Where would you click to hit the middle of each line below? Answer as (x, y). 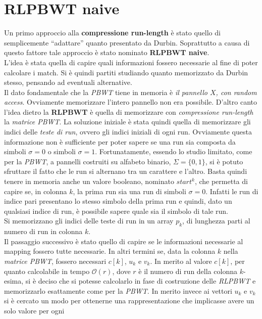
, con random (236, 92)
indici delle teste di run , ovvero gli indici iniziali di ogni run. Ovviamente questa (128, 132)
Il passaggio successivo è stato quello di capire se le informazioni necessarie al (124, 241)
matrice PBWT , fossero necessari (55, 261)
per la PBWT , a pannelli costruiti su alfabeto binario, (88, 161)
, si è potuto (224, 161)
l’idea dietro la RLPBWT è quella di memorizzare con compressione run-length (129, 111)
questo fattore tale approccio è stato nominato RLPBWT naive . (107, 52)
